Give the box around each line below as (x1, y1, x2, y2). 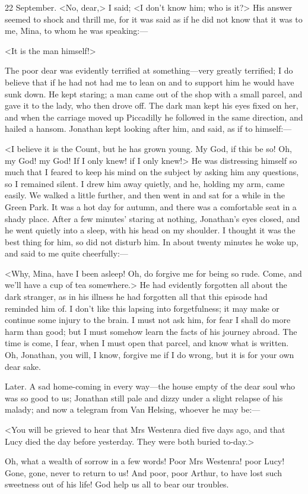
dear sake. (5, 360, 41, 372)
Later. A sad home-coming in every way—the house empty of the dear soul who (5, 380, 295, 392)
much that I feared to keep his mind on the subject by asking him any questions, (5, 166, 299, 178)
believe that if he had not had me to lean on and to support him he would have (5, 75, 294, 88)
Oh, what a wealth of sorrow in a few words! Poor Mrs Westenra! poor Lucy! (5, 455, 285, 467)
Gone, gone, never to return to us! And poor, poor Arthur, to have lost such (5, 466, 282, 479)
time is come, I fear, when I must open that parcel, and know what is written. (5, 337, 289, 349)
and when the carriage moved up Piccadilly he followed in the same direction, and (5, 110, 303, 123)
